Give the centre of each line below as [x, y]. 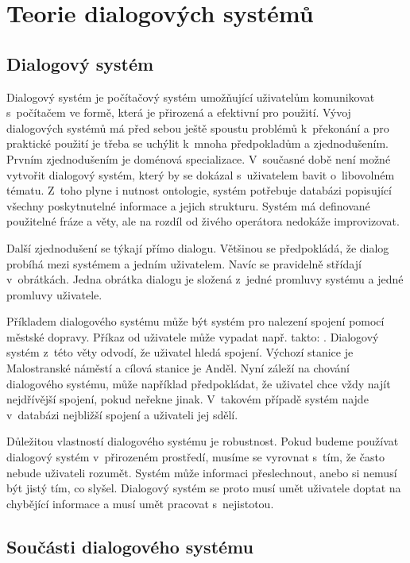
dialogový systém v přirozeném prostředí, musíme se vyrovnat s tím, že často [195, 457]
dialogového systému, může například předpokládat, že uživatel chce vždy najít [199, 383]
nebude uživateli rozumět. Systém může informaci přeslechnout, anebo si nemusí [202, 472]
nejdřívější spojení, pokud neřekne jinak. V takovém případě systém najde [188, 399]
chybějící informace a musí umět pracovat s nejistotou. [140, 503]
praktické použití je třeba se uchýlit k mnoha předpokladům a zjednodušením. [197, 143]
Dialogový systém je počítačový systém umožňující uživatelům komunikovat [191, 96]
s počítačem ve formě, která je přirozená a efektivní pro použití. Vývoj [179, 112]
